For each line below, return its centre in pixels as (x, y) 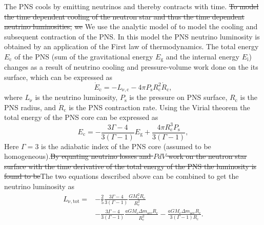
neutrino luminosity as (39, 186)
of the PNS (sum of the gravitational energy (84, 56)
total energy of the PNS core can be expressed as (81, 117)
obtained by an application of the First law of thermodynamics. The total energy (131, 46)
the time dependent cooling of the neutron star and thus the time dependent (124, 16)
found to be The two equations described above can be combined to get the (121, 176)
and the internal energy (202, 56)
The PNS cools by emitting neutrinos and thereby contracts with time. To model (131, 6)
